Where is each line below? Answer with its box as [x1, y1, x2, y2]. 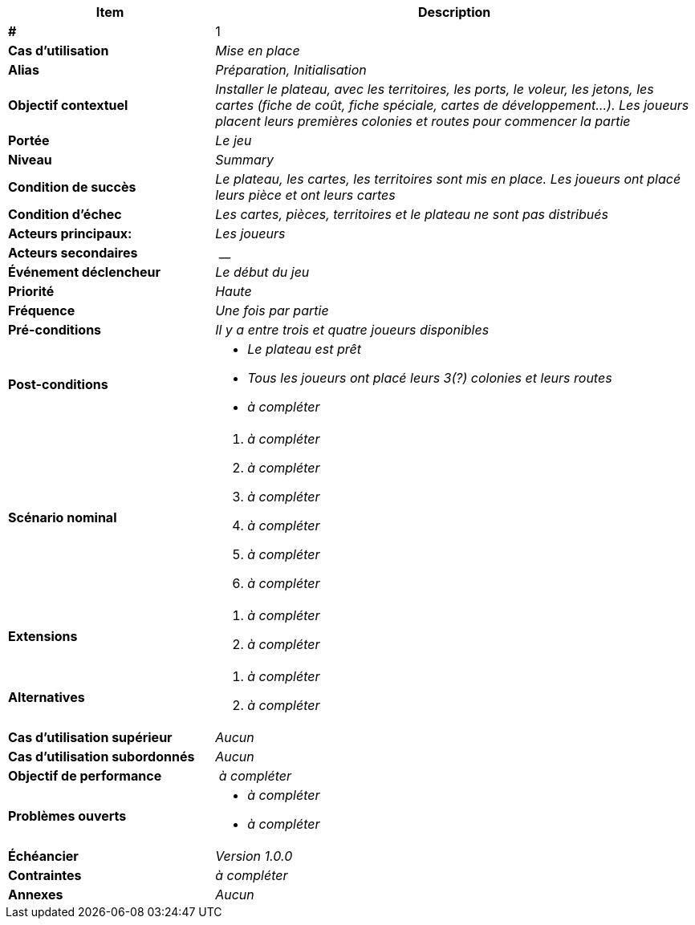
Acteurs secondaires [8, 245, 138, 261]
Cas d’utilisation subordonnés [8, 749, 195, 765]
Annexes [8, 886, 63, 903]
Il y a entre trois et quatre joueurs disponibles [215, 322, 490, 338]
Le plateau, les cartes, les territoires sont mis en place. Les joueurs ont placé [215, 171, 681, 187]
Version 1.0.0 [215, 848, 293, 864]
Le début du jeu [215, 264, 310, 280]
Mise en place [215, 43, 300, 59]
